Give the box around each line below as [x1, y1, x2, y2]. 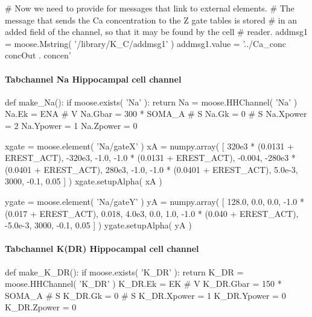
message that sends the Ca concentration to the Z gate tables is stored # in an [5, 13, 297, 26]
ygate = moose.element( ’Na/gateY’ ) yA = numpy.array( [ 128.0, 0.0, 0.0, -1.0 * [5, 195, 304, 207]
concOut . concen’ [5, 49, 71, 61]
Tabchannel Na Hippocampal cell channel [5, 72, 182, 85]
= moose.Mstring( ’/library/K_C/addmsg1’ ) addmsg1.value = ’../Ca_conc [5, 37, 286, 49]
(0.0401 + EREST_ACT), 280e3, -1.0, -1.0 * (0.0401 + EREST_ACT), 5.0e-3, [5, 163, 298, 175]
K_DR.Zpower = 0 [5, 301, 77, 313]
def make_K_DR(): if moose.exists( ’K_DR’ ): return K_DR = [5, 265, 244, 278]
